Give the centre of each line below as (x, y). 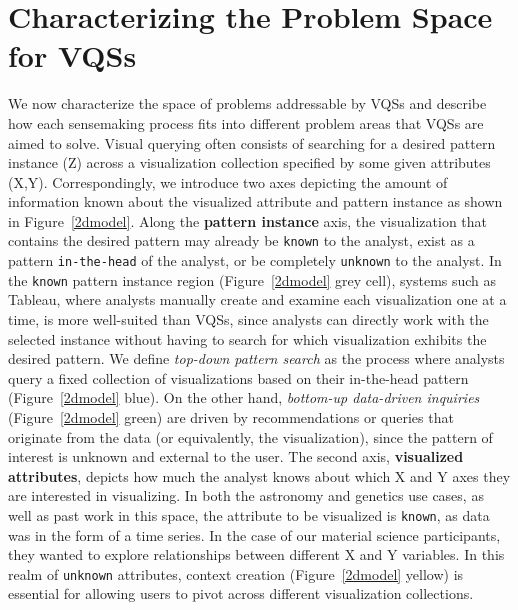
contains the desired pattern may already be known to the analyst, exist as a (241, 240)
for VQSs (72, 55)
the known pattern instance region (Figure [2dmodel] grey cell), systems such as (252, 279)
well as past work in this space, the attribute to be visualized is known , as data (249, 514)
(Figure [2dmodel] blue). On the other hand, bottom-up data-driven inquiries (244, 397)
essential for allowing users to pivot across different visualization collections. (241, 593)
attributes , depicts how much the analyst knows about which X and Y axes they (259, 475)
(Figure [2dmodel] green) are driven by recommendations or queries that (231, 417)
